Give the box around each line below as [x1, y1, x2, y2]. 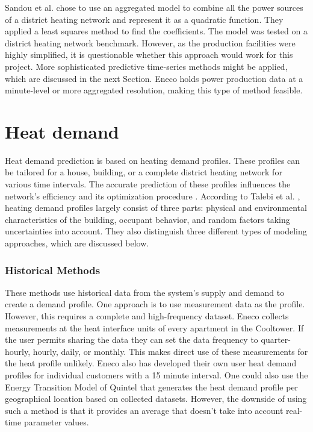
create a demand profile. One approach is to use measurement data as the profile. [5, 298, 305, 310]
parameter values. [23, 416, 89, 428]
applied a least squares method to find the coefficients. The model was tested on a [5, 25, 308, 37]
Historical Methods [5, 262, 101, 277]
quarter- [261, 333, 291, 346]
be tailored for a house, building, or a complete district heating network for [5, 166, 282, 178]
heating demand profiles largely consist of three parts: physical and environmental [5, 201, 307, 214]
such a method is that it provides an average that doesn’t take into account [5, 404, 284, 416]
